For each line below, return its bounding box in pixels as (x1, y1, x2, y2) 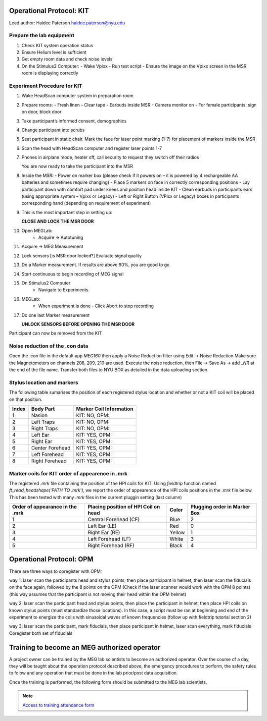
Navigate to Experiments (38, 287, 89, 293)
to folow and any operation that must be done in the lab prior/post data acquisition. (9, 670, 178, 676)
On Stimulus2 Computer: (21, 280, 72, 286)
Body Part (31, 405, 55, 412)
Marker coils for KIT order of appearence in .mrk (9, 470, 128, 477)
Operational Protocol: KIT (9, 6, 89, 15)
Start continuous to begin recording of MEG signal (21, 271, 124, 277)
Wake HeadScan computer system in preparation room (21, 93, 133, 99)
